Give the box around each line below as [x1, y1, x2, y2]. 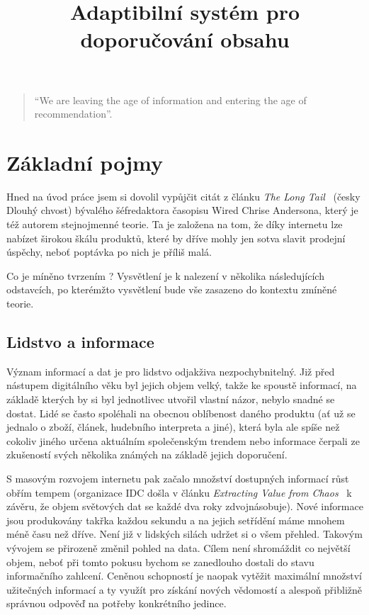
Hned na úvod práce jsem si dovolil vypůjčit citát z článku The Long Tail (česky [6, 188, 361, 203]
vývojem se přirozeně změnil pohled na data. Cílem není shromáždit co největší [6, 540, 351, 555]
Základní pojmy [6, 147, 163, 176]
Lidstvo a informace [6, 331, 154, 353]
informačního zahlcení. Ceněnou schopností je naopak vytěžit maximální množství [6, 568, 362, 583]
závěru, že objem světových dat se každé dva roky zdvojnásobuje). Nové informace [6, 499, 363, 514]
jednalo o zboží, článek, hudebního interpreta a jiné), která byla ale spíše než [6, 419, 340, 434]
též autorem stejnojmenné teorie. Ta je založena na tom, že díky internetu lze [6, 217, 343, 232]
